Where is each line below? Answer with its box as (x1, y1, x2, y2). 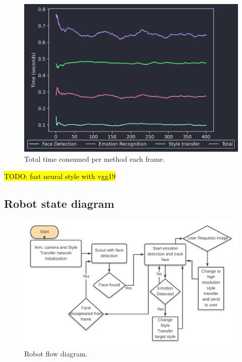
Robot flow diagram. (24, 348, 88, 359)
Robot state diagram (4, 195, 114, 211)
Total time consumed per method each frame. (24, 153, 165, 164)
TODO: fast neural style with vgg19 (4, 170, 115, 181)
